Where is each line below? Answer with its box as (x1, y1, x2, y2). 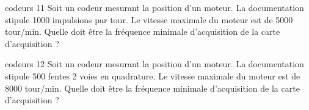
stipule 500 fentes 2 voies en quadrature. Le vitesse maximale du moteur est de (5, 69, 300, 82)
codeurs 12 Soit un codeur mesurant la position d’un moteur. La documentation (5, 57, 304, 70)
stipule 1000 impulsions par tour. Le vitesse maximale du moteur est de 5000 (5, 13, 293, 26)
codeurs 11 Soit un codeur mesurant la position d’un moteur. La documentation (5, 1, 304, 13)
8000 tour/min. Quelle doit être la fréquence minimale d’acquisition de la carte (5, 81, 300, 94)
